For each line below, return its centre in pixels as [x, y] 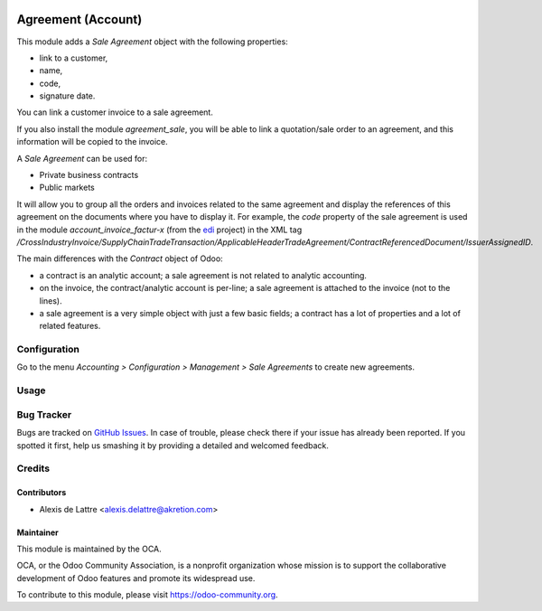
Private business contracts [89, 175]
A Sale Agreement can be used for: [82, 158]
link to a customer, [74, 58]
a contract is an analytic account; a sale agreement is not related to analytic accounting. [203, 275]
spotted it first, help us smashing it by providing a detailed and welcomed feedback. [173, 445]
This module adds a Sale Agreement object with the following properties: [152, 42]
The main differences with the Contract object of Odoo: [120, 258]
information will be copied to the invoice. [93, 142]
